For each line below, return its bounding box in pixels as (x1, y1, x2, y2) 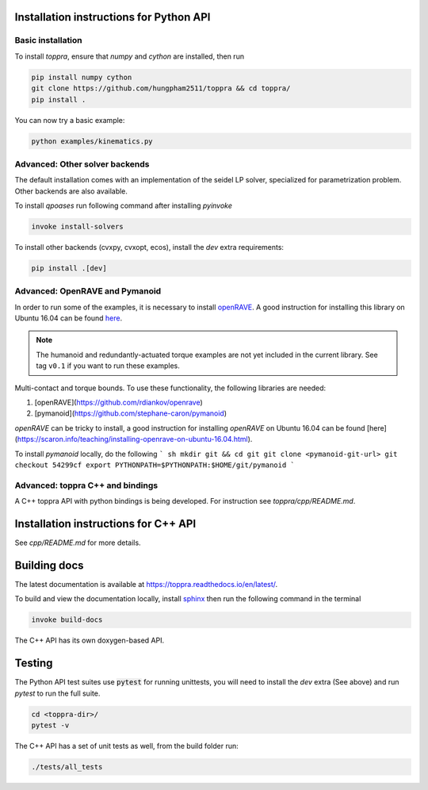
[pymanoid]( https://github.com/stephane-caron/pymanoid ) (34, 408, 227, 418)
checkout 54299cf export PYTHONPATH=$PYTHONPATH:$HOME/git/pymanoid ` (14, 461, 295, 470)
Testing (14, 657, 53, 670)
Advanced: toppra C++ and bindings (14, 480, 159, 491)
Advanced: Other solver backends (14, 159, 150, 170)
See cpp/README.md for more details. (14, 538, 142, 547)
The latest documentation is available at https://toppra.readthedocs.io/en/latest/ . (14, 579, 278, 589)
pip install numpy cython (31, 72, 132, 82)
